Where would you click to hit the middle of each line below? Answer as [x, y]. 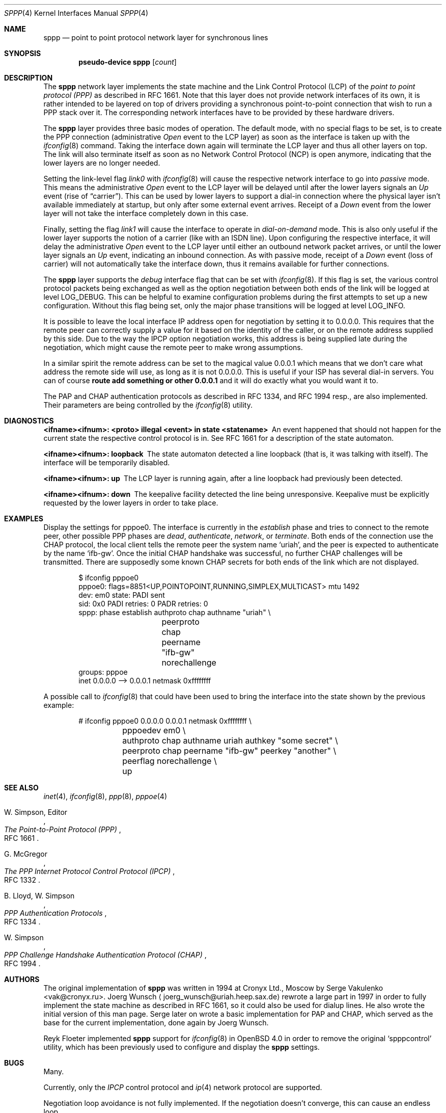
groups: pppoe [103, 672]
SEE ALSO [21, 788]
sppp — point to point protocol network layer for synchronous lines [156, 37]
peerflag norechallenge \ [170, 761]
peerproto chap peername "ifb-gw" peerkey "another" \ [229, 751]
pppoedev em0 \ [154, 730]
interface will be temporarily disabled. [107, 462]
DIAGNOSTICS [29, 421]
